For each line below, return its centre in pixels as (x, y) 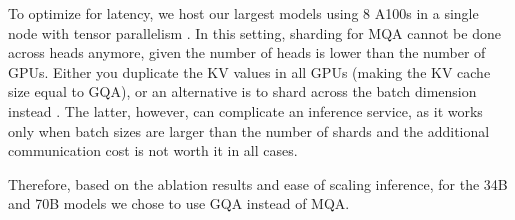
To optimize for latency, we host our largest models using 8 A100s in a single (243, 13)
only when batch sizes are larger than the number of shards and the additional (249, 130)
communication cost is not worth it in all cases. (153, 150)
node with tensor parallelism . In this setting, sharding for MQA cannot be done (254, 32)
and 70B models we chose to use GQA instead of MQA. (179, 203)
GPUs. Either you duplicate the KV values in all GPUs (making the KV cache (249, 71)
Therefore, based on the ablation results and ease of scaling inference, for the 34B (258, 183)
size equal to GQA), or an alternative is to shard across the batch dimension (242, 91)
